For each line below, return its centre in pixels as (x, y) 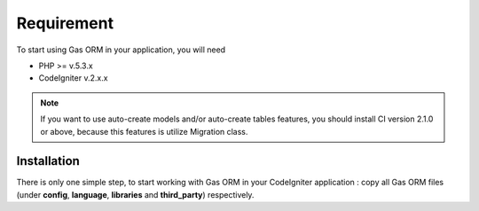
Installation (48, 161)
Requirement (65, 23)
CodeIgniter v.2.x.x (73, 78)
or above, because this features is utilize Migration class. (144, 131)
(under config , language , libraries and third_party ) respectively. (135, 194)
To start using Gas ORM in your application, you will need (121, 50)
